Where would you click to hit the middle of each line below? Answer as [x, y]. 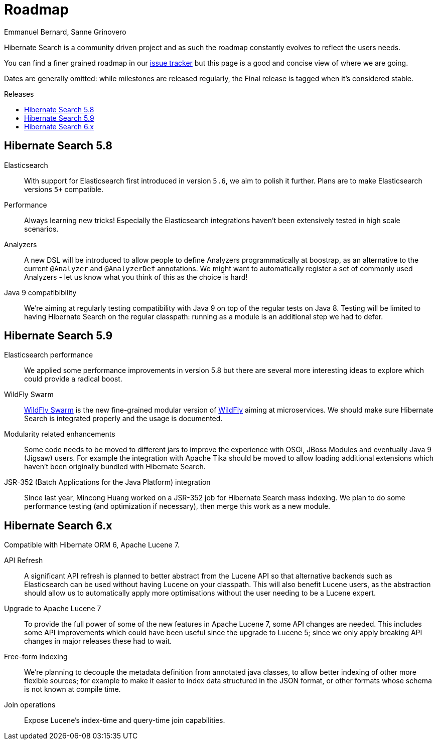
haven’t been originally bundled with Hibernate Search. [115, 467]
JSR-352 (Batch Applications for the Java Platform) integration [107, 482]
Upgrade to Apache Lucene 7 [53, 609]
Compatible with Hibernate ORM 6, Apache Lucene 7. [92, 545]
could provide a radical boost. [73, 379]
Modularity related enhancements [60, 434]
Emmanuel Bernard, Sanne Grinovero [65, 32]
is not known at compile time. [72, 689]
